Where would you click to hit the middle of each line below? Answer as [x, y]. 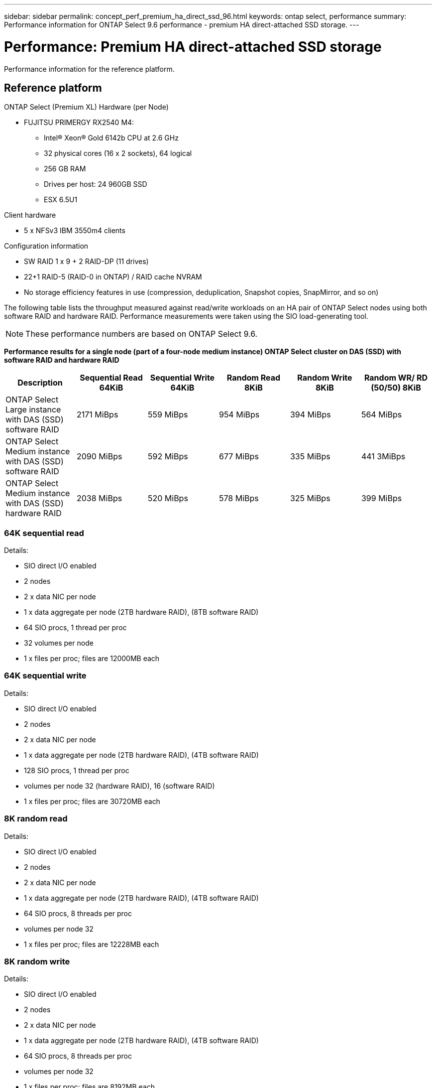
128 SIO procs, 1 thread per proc [77, 770]
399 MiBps [381, 498]
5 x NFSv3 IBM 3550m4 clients [75, 231]
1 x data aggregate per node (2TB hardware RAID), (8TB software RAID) [141, 612]
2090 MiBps [99, 457]
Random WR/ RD [396, 378]
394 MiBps [310, 415]
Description [40, 383]
